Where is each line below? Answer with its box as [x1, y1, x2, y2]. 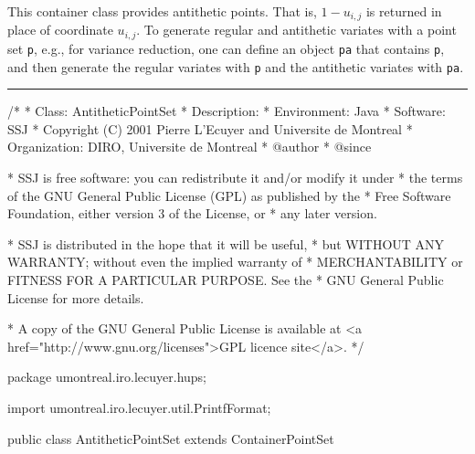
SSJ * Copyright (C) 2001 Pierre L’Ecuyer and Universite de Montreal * [7, 119, 413, 138]
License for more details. [7, 288, 144, 307]
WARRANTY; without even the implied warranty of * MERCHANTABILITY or [7, 252, 463, 271]
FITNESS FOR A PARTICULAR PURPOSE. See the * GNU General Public [7, 269, 444, 289]
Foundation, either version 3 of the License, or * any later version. [7, 204, 377, 223]
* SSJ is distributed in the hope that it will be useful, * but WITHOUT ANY [7, 234, 445, 253]
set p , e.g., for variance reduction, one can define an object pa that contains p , [7, 38, 445, 58]
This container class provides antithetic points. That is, [7, 2, 317, 20]
